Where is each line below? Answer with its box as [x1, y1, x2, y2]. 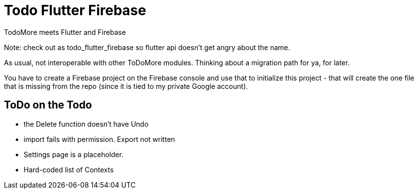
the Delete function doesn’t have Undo [24, 119, 149, 128]
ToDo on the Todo [4, 99, 92, 111]
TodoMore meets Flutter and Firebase [4, 28, 126, 36]
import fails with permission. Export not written [24, 135, 175, 143]
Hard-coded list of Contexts [24, 165, 114, 174]
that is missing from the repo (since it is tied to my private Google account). [4, 82, 248, 90]
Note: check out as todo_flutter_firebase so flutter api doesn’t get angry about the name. [4, 43, 290, 52]
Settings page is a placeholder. [24, 150, 123, 159]
